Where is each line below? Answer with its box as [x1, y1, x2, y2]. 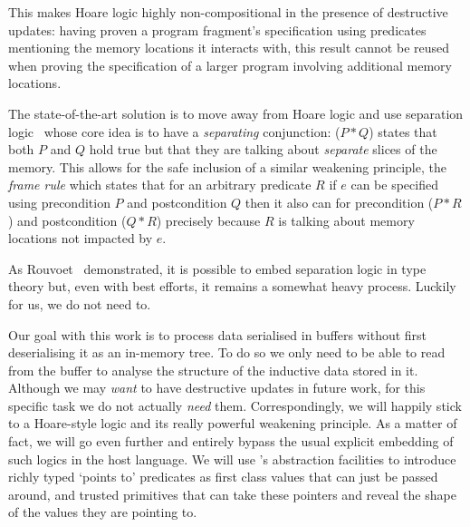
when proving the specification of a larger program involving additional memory [8, 55, 452, 74]
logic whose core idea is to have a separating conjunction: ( [8, 122, 341, 141]
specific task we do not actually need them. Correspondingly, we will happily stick [8, 395, 462, 415]
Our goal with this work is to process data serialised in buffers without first [8, 325, 427, 344]
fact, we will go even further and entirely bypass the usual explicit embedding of [8, 432, 454, 451]
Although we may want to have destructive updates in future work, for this [8, 378, 426, 397]
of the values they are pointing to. [8, 503, 197, 522]
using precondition [8, 192, 110, 211]
